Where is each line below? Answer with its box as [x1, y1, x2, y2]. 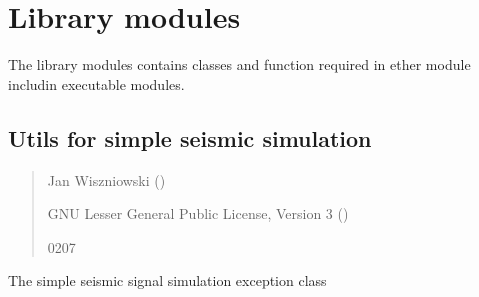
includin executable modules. [8, 73, 185, 94]
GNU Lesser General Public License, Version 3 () [47, 203, 349, 224]
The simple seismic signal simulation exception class [8, 270, 327, 291]
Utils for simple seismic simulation [8, 122, 372, 153]
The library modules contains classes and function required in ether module [8, 54, 471, 75]
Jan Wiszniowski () [47, 169, 166, 190]
